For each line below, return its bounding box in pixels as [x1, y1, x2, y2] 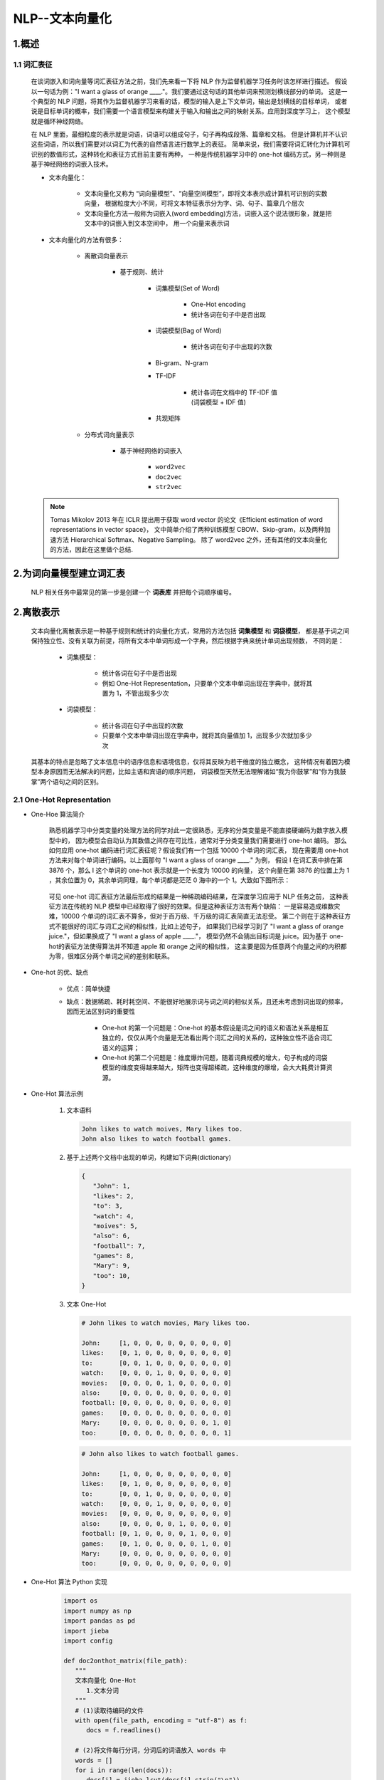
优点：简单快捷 [66, 984, 110, 993]
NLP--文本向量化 [13, 11, 112, 26]
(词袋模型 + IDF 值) [191, 397, 247, 406]
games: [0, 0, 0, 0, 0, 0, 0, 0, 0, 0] [81, 1408, 232, 1417]
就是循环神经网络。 [31, 117, 87, 125]
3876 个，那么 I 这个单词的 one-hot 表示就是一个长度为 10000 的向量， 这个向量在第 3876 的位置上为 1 [48, 866, 350, 874]
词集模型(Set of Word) [155, 283, 220, 292]
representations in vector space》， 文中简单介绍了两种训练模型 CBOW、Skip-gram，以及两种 [50, 525, 325, 534]
